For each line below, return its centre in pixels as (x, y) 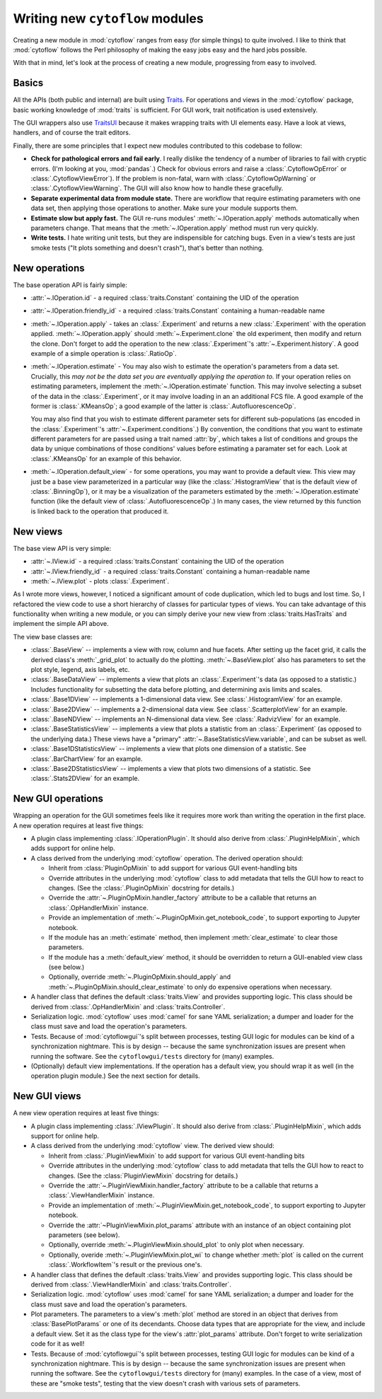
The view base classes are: (53, 637)
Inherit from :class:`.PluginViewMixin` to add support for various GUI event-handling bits (176, 1156)
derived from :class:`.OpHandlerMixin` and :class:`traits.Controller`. (128, 1006)
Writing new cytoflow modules (109, 18)
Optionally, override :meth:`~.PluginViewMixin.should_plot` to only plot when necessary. (176, 1245)
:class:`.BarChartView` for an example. (87, 759)
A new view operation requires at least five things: (86, 1113)
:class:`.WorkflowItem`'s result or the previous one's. (125, 1265)
